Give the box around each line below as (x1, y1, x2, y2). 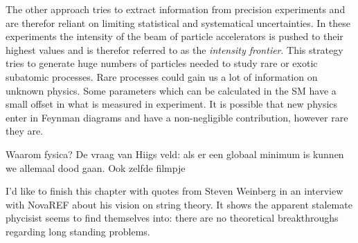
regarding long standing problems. (6, 224, 150, 238)
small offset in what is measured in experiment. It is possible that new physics (6, 97, 338, 111)
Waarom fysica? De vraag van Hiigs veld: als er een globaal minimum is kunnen (6, 146, 344, 161)
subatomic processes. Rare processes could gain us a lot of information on (6, 69, 318, 84)
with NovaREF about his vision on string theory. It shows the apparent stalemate (6, 197, 352, 211)
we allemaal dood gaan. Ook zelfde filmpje (6, 160, 186, 175)
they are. (6, 124, 44, 138)
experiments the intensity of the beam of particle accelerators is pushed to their (6, 29, 343, 43)
